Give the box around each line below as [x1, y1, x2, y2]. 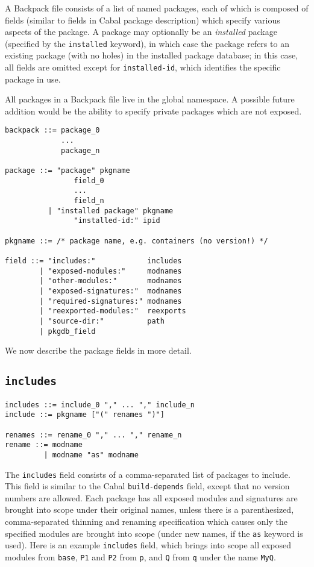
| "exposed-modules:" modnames [39, 266, 182, 275]
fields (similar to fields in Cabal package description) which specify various [5, 13, 280, 26]
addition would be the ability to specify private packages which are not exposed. [5, 104, 302, 117]
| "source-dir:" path [39, 316, 165, 325]
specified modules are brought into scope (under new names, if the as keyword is [5, 527, 303, 539]
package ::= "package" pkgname [5, 166, 130, 175]
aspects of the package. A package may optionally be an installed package [5, 25, 277, 38]
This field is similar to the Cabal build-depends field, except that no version [5, 480, 290, 492]
